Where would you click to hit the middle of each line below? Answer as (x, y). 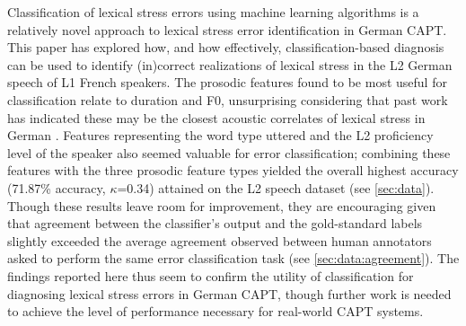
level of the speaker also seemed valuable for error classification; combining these (229, 152)
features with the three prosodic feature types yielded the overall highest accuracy (233, 170)
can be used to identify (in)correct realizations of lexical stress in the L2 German (230, 64)
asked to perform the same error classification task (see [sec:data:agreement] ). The (233, 258)
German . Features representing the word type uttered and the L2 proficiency (220, 135)
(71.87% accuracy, (57, 187)
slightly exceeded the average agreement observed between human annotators (220, 240)
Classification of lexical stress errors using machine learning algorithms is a (213, 12)
